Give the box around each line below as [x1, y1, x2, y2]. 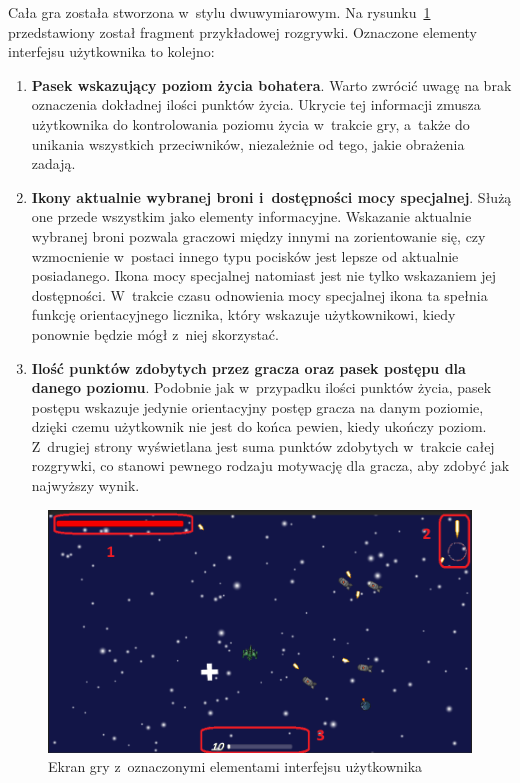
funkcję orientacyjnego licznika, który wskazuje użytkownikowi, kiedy [31, 304, 456, 325]
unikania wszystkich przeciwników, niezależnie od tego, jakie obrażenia [31, 133, 465, 154]
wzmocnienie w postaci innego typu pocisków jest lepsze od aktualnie [31, 245, 459, 266]
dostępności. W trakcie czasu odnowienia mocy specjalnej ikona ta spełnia [31, 284, 488, 305]
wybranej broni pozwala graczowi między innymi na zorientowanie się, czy [31, 225, 486, 246]
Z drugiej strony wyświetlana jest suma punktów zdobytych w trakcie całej [31, 435, 495, 456]
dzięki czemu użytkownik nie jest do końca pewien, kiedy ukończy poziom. [31, 416, 487, 437]
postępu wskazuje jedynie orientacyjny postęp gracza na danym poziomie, [31, 396, 484, 417]
